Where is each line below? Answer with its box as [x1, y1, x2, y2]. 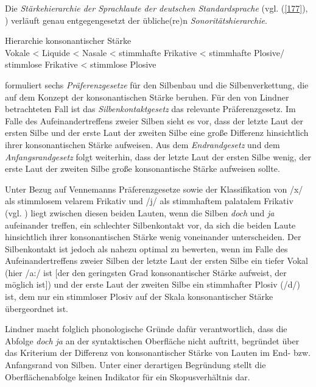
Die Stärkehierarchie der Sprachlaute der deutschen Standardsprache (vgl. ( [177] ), [5, 2, 308, 14]
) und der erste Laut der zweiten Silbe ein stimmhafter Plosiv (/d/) [47, 278, 301, 291]
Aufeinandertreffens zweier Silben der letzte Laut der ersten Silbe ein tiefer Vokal [5, 254, 309, 267]
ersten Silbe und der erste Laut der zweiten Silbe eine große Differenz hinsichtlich [5, 126, 309, 139]
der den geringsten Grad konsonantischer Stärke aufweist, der [57, 266, 287, 279]
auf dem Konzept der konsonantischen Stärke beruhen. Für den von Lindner [5, 90, 289, 103]
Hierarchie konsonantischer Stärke [5, 34, 132, 47]
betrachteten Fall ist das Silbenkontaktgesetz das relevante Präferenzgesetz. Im [5, 102, 296, 115]
